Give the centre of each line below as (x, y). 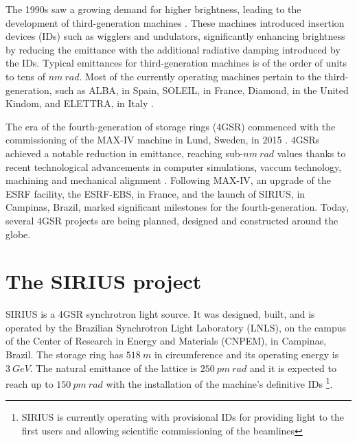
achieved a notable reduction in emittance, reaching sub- (125, 153)
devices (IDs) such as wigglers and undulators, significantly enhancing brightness (175, 36)
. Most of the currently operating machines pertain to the (200, 76)
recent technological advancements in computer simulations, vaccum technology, (174, 166)
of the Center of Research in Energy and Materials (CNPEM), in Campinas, (166, 341)
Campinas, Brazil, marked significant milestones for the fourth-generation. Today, (177, 207)
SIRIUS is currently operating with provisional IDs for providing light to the (183, 417)
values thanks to (311, 153)
